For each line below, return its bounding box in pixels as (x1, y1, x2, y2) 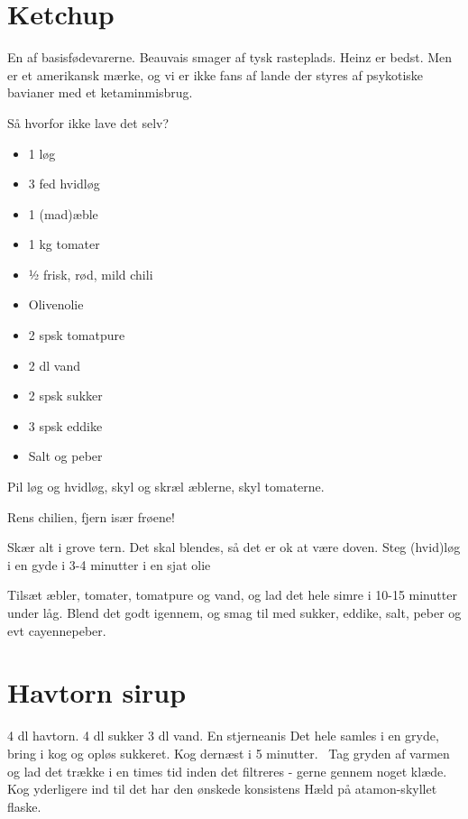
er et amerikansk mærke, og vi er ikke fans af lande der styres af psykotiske (7, 65, 424, 84)
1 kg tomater (28, 235, 100, 253)
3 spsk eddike (28, 416, 103, 435)
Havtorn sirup (7, 674, 187, 711)
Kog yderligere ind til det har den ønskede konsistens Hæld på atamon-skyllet (7, 779, 437, 798)
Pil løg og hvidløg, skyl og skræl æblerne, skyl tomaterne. (7, 477, 325, 496)
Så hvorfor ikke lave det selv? (7, 113, 170, 132)
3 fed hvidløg (28, 174, 100, 193)
